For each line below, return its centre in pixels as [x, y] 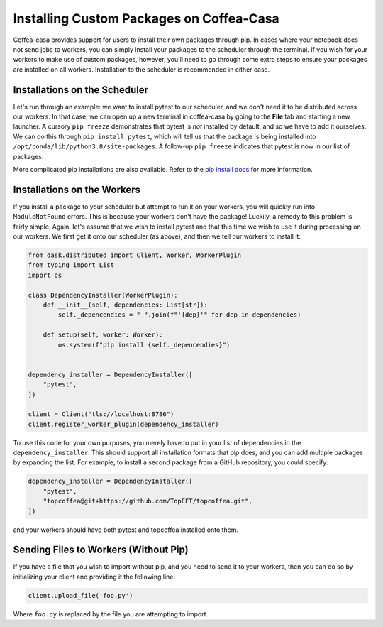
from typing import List [71, 265]
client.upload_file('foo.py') [81, 595]
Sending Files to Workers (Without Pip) [101, 550]
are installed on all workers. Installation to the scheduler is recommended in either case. [141, 69]
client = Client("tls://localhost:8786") [101, 414]
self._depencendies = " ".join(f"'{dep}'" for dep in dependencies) [179, 315]
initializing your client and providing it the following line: [94, 577]
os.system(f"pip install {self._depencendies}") [144, 345]
